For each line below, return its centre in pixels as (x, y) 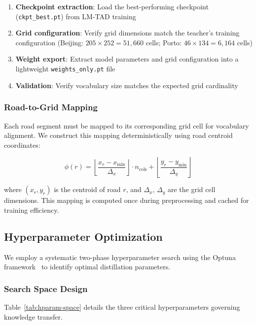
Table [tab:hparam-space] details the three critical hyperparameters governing (122, 307)
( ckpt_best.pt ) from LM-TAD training (76, 16)
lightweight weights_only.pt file (65, 69)
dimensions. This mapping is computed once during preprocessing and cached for (127, 200)
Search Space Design (46, 288)
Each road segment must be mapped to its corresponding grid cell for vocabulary (127, 125)
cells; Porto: (164, 42)
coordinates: (22, 145)
